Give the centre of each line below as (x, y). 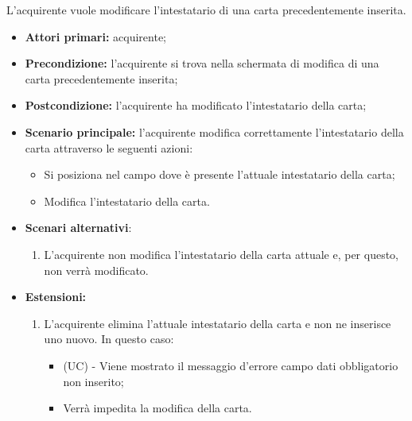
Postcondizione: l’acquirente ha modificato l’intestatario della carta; (196, 105)
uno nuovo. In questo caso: (109, 339)
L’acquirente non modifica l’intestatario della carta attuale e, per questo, (222, 254)
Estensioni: (56, 297)
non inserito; (93, 381)
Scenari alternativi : (78, 228)
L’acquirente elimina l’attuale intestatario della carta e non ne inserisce (218, 323)
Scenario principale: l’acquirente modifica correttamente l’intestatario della (214, 131)
